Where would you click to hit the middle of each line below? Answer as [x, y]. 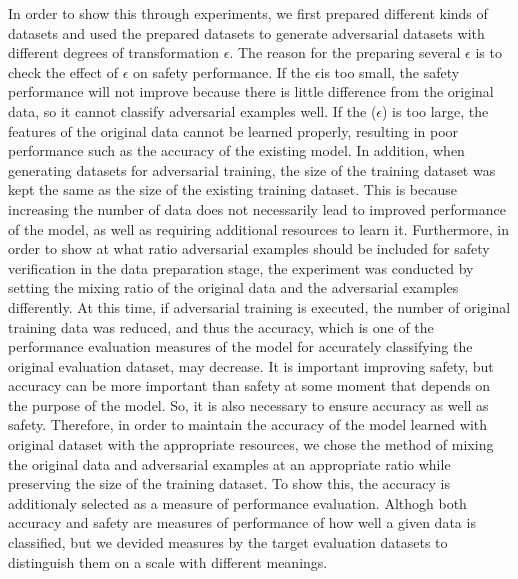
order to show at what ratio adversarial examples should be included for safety [249, 248]
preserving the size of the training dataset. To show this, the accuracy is [229, 483]
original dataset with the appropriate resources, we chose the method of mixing [251, 444]
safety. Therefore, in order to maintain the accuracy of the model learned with [248, 424]
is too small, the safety [390, 71]
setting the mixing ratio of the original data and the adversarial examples [233, 287]
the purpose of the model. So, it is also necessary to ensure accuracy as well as [248, 404]
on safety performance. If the [222, 71]
